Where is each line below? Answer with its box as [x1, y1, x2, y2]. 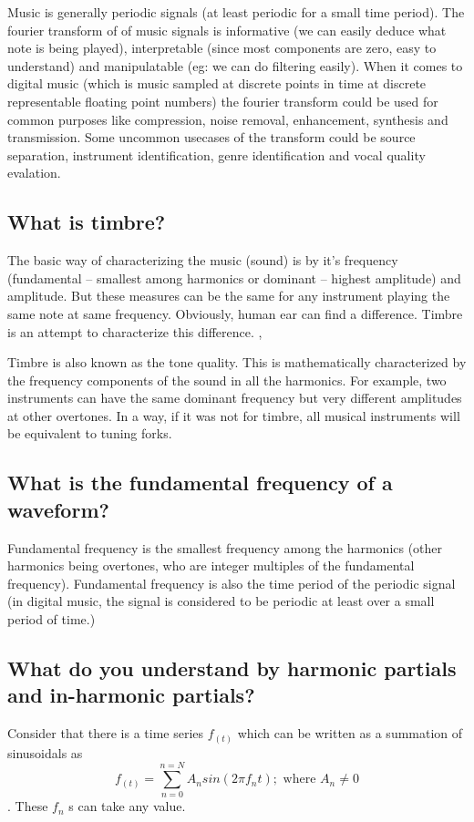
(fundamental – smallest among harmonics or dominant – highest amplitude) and [7, 268, 461, 287]
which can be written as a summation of [237, 724, 463, 743]
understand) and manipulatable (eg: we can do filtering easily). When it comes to [7, 56, 463, 75]
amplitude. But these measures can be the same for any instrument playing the [7, 286, 450, 305]
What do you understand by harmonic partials [7, 654, 457, 683]
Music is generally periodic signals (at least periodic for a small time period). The [7, 3, 465, 21]
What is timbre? [7, 208, 166, 236]
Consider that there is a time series [7, 724, 204, 743]
